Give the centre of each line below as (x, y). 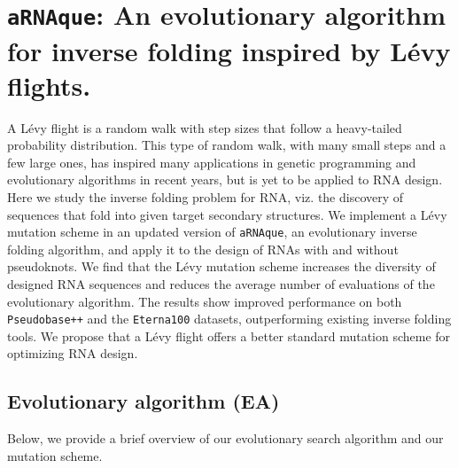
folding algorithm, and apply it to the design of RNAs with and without (203, 249)
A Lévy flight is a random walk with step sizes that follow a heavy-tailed (205, 127)
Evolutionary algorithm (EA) (144, 401)
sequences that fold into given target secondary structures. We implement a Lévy (227, 214)
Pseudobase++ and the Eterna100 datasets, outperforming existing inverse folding (229, 319)
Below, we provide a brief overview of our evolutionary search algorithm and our (225, 438)
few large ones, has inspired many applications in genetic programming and (212, 162)
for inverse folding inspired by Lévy (229, 50)
